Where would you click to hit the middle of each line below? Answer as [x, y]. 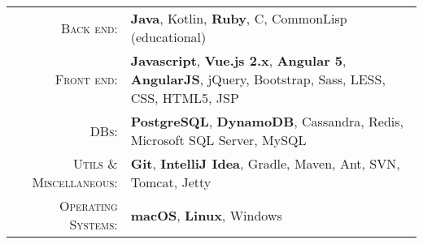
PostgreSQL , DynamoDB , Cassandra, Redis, [267, 121]
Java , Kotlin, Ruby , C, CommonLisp [239, 18]
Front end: [86, 79]
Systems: [94, 224]
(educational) [168, 37]
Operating [89, 205]
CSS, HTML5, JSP [185, 98]
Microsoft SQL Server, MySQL [218, 140]
